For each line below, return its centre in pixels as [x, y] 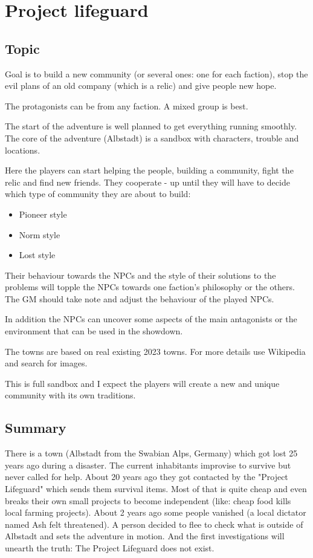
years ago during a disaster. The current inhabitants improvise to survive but [148, 465]
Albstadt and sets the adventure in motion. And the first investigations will [145, 536]
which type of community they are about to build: [98, 194]
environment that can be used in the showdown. [94, 331]
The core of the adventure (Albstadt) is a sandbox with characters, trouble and [152, 138]
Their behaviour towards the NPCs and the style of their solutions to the [140, 275]
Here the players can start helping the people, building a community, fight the [149, 170]
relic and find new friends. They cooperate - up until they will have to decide [147, 182]
